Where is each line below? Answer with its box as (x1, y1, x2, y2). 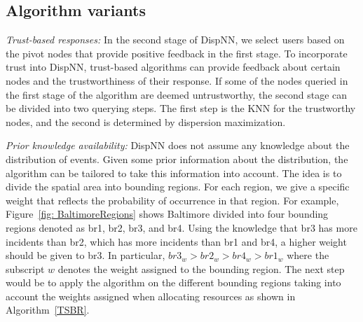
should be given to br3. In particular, (6, 248, 165, 262)
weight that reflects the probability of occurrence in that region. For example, (6, 192, 339, 207)
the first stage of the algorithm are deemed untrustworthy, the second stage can (6, 87, 348, 101)
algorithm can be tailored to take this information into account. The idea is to (6, 165, 342, 180)
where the (287, 248, 329, 262)
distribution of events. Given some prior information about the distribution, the (6, 151, 348, 166)
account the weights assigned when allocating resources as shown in (6, 288, 296, 303)
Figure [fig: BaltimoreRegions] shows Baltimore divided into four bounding (6, 206, 329, 221)
